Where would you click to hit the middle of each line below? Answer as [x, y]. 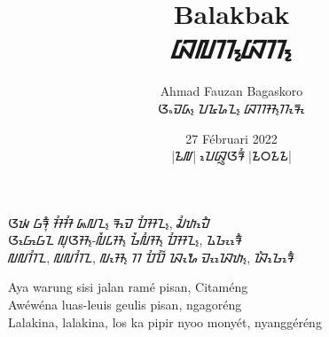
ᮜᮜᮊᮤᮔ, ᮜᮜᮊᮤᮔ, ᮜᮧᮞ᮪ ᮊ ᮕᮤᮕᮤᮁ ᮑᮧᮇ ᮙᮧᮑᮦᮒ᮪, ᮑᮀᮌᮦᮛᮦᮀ [151, 257]
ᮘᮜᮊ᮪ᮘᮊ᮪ [231, 48]
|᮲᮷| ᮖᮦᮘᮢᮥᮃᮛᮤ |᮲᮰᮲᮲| [231, 156]
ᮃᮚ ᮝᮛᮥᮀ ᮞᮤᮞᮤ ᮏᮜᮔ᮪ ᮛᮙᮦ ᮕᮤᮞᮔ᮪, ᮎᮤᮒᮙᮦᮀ [109, 222]
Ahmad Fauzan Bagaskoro [231, 91]
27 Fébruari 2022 [231, 138]
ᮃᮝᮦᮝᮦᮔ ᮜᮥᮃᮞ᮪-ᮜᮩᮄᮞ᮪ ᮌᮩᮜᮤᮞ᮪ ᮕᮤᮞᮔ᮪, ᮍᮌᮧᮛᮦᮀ [125, 240]
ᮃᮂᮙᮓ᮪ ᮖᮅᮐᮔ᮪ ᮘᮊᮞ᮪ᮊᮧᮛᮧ [231, 108]
